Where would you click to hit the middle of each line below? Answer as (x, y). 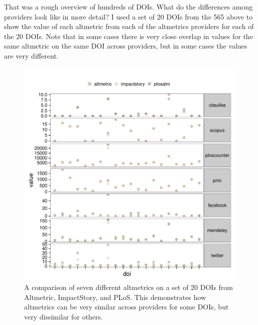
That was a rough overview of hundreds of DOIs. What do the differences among (128, 7)
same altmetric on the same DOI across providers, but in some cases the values (126, 46)
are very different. (31, 55)
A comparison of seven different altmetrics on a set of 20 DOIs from (129, 287)
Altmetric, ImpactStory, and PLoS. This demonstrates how (115, 297)
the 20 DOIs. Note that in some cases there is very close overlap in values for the (128, 36)
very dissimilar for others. (63, 316)
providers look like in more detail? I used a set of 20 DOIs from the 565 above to (128, 16)
